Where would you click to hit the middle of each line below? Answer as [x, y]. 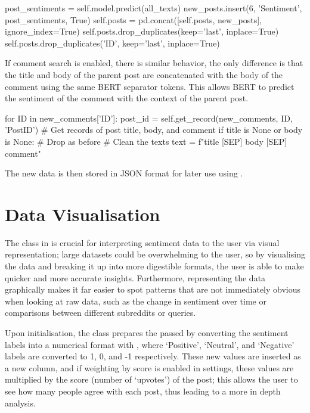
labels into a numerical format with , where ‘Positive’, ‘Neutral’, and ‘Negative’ [150, 344]
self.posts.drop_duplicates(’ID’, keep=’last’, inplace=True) [112, 43]
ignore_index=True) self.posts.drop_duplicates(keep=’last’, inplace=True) [142, 31]
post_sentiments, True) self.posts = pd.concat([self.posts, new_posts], [134, 19]
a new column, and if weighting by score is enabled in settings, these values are [149, 367]
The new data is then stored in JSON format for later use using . [124, 173]
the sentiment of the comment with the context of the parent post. [127, 98]
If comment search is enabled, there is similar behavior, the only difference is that [154, 63]
